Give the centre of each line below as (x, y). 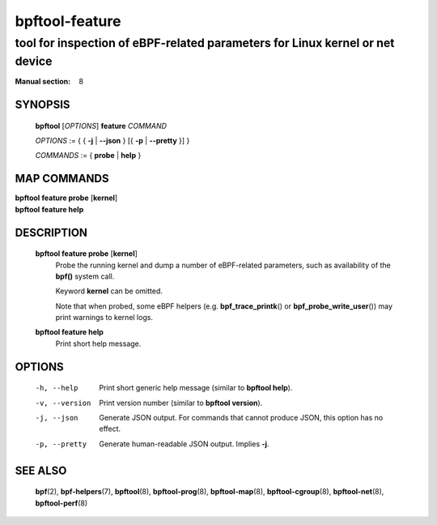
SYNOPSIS (42, 105)
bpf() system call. (85, 276)
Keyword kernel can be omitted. (109, 291)
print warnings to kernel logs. (104, 318)
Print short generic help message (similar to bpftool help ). (196, 388)
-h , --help (57, 388)
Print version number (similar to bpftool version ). (181, 403)
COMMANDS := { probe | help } (88, 156)
